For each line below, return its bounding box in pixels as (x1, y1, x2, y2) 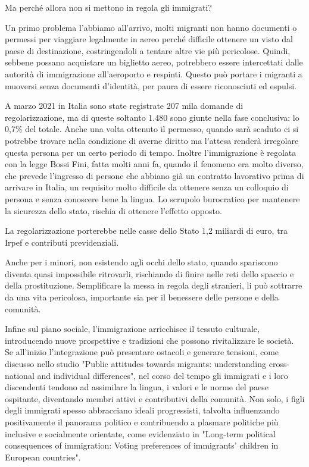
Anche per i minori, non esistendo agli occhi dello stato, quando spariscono (5, 256, 278, 268)
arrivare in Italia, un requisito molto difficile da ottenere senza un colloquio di (5, 181, 289, 193)
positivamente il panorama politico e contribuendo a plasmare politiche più (5, 416, 279, 428)
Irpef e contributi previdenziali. (5, 236, 119, 248)
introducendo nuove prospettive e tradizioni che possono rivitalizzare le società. (5, 334, 294, 346)
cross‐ (269, 358, 290, 370)
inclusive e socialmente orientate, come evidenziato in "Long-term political (5, 427, 276, 440)
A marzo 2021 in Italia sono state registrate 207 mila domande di (5, 99, 244, 112)
